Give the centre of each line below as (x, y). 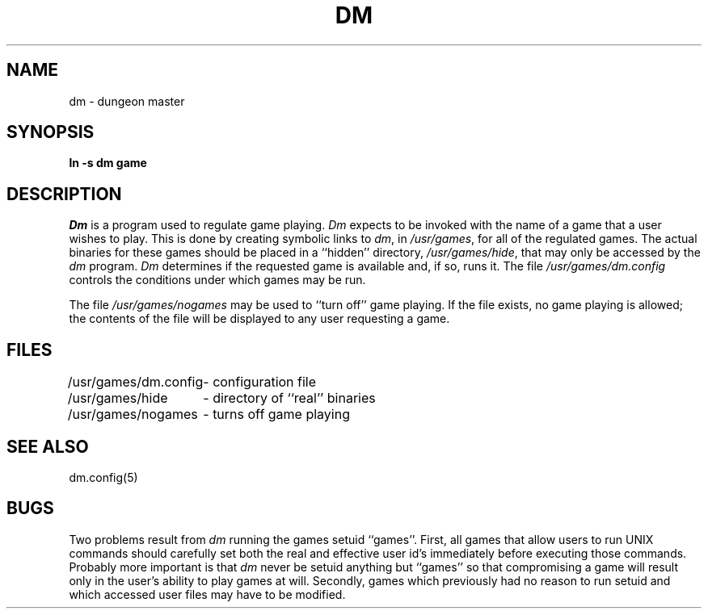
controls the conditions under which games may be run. (217, 280)
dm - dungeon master (127, 101)
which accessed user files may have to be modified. (207, 594)
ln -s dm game (108, 163)
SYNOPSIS (51, 132)
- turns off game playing (276, 414)
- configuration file (260, 382)
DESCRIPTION (64, 194)
